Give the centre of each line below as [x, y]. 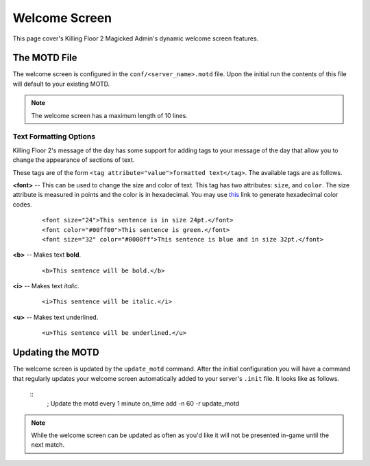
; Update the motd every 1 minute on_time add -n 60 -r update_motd [143, 404]
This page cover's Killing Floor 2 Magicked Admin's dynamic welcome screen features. [136, 38]
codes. [22, 204]
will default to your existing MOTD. [61, 84]
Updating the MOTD [56, 352]
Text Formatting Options [54, 137]
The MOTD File [45, 58]
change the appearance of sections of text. [74, 160]
